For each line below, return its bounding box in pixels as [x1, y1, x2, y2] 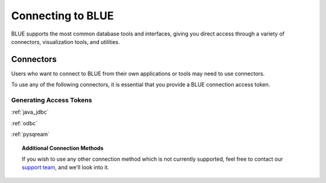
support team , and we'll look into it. [22, 164, 110, 171]
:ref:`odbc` [11, 119, 38, 126]
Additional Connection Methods [22, 144, 104, 152]
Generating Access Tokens [11, 96, 92, 104]
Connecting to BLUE [11, 9, 114, 22]
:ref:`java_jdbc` [11, 108, 49, 116]
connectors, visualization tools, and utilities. [11, 38, 120, 45]
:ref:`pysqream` [11, 131, 50, 138]
